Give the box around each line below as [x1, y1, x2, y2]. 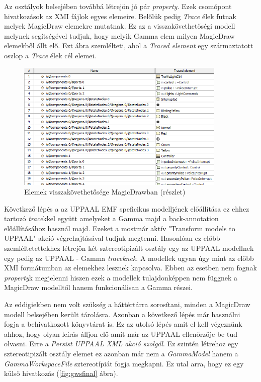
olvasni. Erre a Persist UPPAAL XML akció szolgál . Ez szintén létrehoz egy [4, 338, 238, 349]
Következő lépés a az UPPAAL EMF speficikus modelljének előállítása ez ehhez [4, 203, 249, 214]
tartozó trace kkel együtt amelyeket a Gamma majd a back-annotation [4, 213, 219, 224]
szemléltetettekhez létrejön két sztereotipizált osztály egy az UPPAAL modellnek [4, 243, 254, 253]
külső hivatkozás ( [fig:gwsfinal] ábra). [4, 368, 118, 378]
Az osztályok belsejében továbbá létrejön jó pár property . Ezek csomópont [4, 1, 232, 11]
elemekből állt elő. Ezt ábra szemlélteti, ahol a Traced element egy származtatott [4, 40, 253, 51]
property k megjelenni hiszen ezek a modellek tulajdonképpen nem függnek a [4, 272, 237, 282]
